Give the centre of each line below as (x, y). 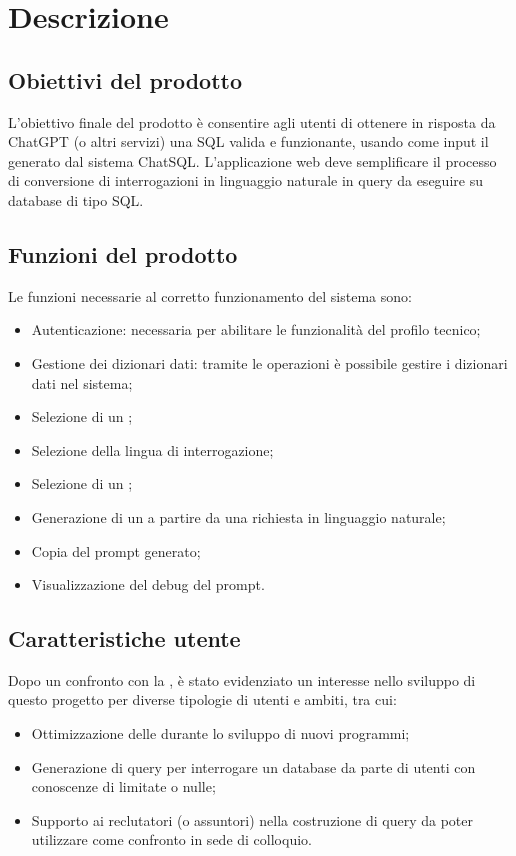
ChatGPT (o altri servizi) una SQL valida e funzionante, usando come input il (248, 141)
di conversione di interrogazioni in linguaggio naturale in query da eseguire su (245, 180)
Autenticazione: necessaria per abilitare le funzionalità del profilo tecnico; (256, 329)
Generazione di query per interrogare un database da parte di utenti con (253, 766)
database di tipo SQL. (76, 199)
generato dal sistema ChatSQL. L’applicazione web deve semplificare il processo (252, 160)
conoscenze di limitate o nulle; (123, 786)
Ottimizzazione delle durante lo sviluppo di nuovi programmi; (220, 733)
